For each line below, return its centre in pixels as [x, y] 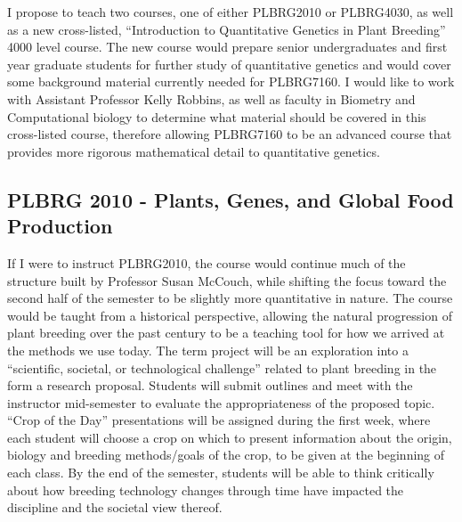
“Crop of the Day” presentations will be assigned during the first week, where [219, 420]
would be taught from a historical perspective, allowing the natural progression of [230, 315]
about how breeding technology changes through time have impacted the [206, 489]
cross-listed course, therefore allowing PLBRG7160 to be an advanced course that [230, 134]
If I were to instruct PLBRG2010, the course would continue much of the [207, 262]
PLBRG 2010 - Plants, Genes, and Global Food [231, 199]
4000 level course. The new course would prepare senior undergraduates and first [227, 47]
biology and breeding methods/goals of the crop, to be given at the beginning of [226, 455]
